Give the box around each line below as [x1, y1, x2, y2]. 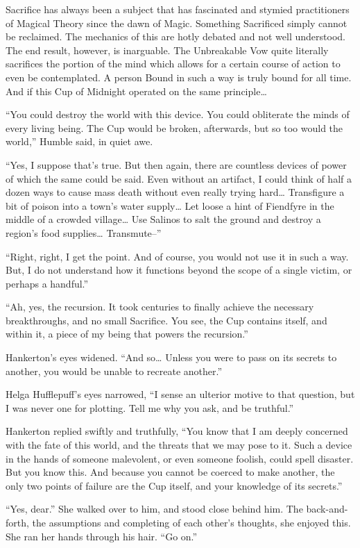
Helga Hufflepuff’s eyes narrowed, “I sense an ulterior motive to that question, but [6, 387, 355, 401]
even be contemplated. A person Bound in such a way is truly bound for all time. [6, 69, 352, 84]
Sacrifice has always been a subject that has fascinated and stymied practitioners [6, 2, 350, 16]
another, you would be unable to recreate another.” [6, 363, 223, 378]
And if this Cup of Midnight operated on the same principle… [6, 83, 267, 98]
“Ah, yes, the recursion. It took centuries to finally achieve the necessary [6, 299, 314, 314]
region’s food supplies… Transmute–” [6, 225, 162, 240]
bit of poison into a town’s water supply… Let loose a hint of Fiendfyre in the [6, 198, 334, 213]
